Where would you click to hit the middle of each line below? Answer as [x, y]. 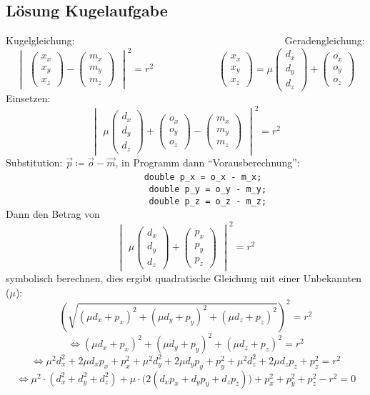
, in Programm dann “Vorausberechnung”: [207, 162]
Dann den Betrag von [53, 214]
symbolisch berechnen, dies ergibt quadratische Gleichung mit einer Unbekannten [184, 278]
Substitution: [34, 162]
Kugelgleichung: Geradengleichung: [185, 40]
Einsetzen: [28, 97]
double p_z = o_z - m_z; [208, 201]
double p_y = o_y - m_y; [208, 190]
